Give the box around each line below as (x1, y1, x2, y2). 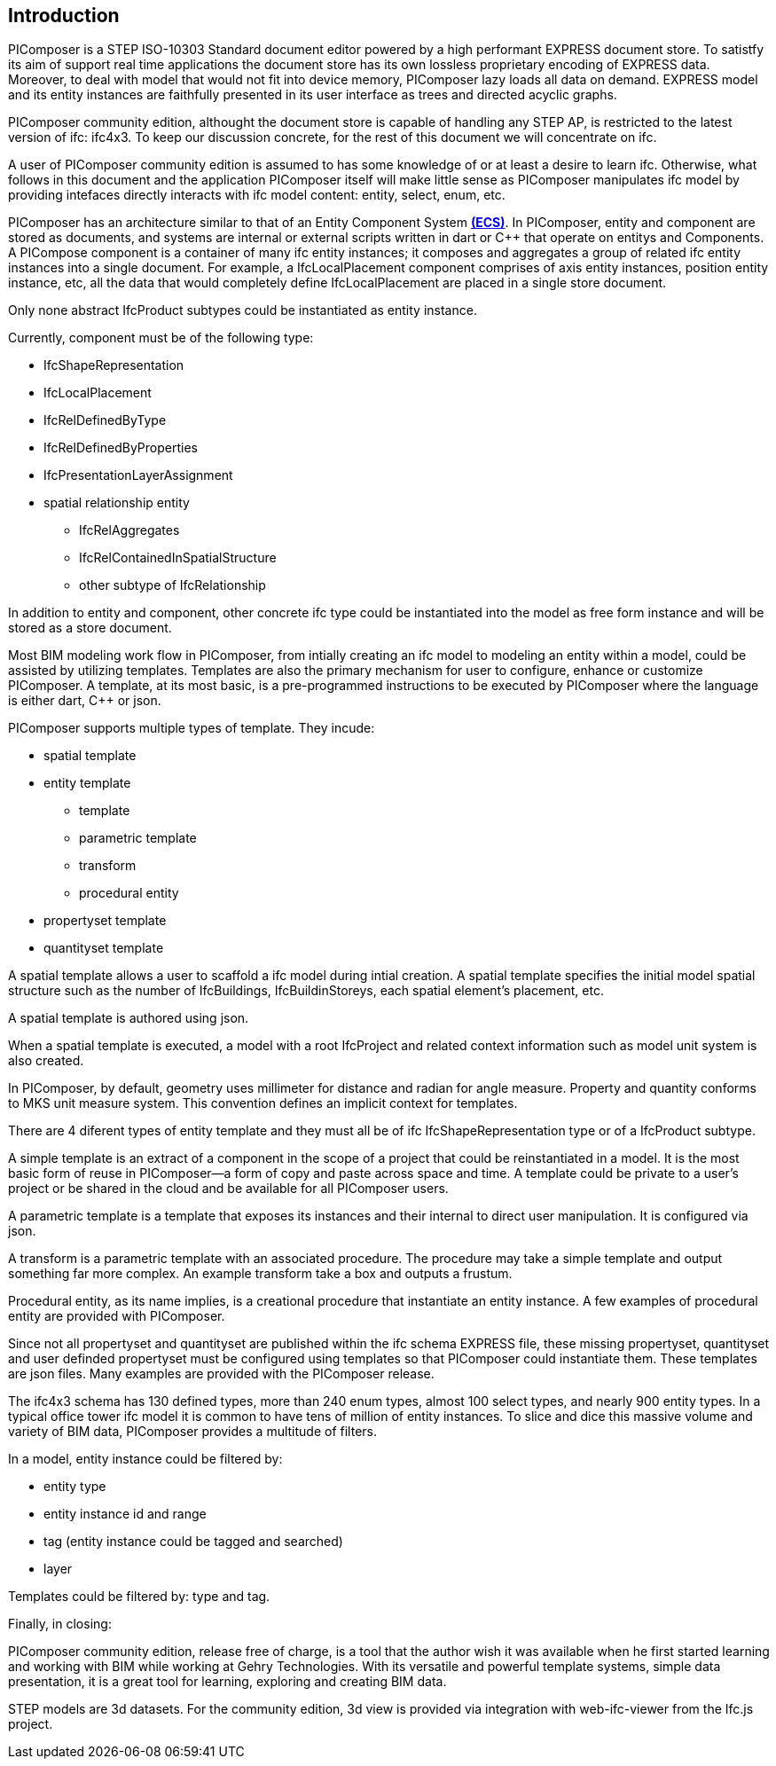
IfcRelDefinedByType (43, 412, 167, 428)
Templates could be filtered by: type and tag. (8, 1589, 270, 1605)
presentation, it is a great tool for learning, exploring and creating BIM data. (8, 1674, 447, 1690)
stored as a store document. (8, 620, 172, 636)
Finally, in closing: (8, 1616, 112, 1632)
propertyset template (43, 913, 167, 929)
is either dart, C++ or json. (8, 693, 161, 709)
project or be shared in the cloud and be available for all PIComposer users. (8, 1181, 449, 1197)
